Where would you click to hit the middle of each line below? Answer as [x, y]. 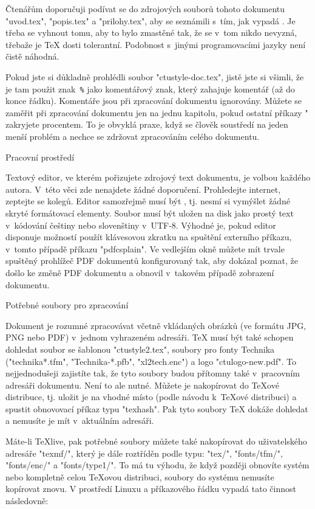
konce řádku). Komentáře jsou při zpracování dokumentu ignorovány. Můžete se [154, 101]
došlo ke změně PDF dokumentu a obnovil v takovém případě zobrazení [140, 272]
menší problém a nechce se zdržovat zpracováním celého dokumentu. [133, 136]
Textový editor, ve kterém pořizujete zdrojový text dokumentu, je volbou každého [158, 177]
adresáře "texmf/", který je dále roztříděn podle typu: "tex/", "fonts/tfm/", [144, 453]
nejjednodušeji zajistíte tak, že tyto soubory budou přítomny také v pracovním [153, 373]
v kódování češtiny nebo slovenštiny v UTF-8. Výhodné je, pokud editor [141, 225]
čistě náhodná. [32, 56]
